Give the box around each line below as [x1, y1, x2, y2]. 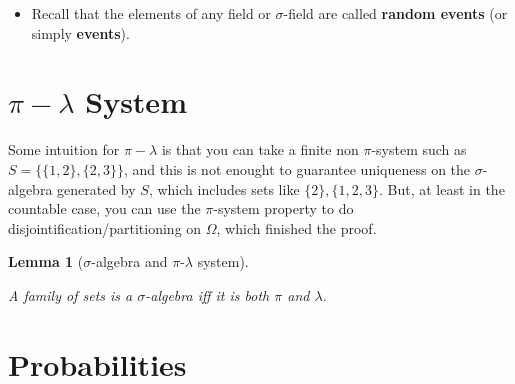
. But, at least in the [378, 178, 505, 199]
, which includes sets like [148, 178, 300, 199]
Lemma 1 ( [8, 251, 84, 272]
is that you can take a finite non [161, 139, 359, 160]
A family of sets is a [8, 284, 133, 305]
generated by [57, 178, 136, 199]
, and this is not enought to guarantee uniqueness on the [123, 158, 471, 179]
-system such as [371, 139, 467, 160]
